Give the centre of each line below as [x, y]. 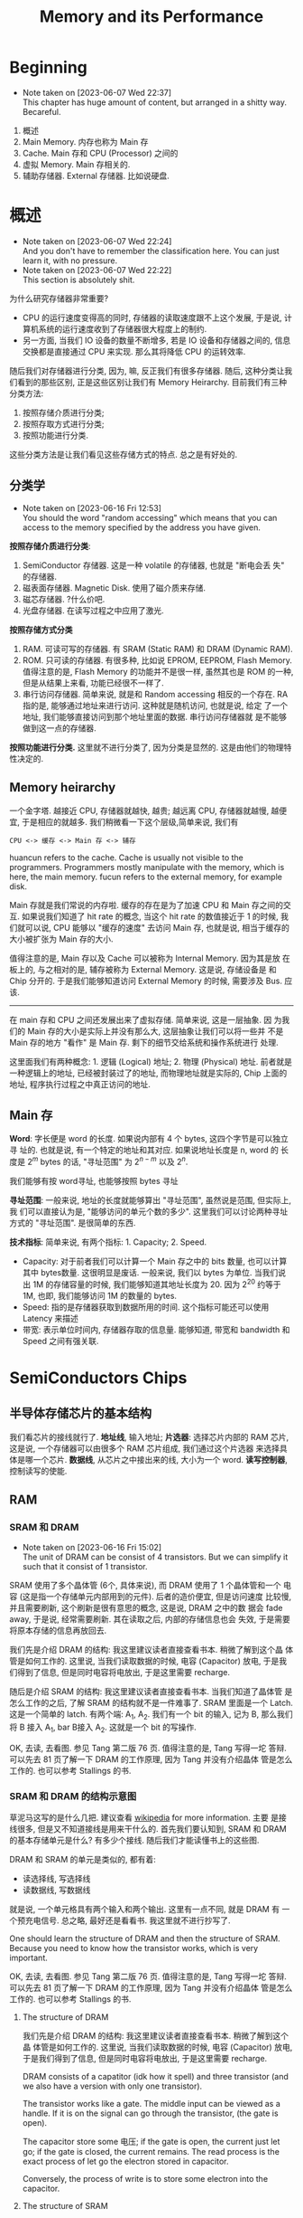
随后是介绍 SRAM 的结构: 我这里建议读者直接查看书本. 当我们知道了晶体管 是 [151, 1692]
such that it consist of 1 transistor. [85, 1567]
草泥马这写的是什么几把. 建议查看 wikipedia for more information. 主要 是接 [148, 1818]
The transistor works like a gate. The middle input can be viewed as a [151, 2104]
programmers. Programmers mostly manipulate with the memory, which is [147, 867]
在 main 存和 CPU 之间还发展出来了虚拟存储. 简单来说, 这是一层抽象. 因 [141, 1019]
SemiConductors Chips [98, 1378]
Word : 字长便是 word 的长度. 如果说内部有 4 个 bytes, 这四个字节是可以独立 [149, 1139]
